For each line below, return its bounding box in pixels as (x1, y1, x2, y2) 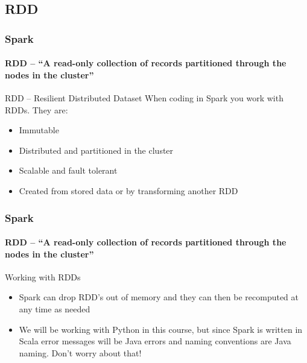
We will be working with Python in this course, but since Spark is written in (19, 323, 303, 335)
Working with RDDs (5, 270, 81, 283)
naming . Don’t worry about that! (19, 346, 142, 359)
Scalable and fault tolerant (19, 164, 118, 177)
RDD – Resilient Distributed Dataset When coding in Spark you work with (5, 92, 283, 104)
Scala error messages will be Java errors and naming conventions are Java (19, 335, 291, 347)
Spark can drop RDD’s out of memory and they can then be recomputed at (19, 291, 299, 303)
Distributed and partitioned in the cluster (19, 144, 174, 156)
